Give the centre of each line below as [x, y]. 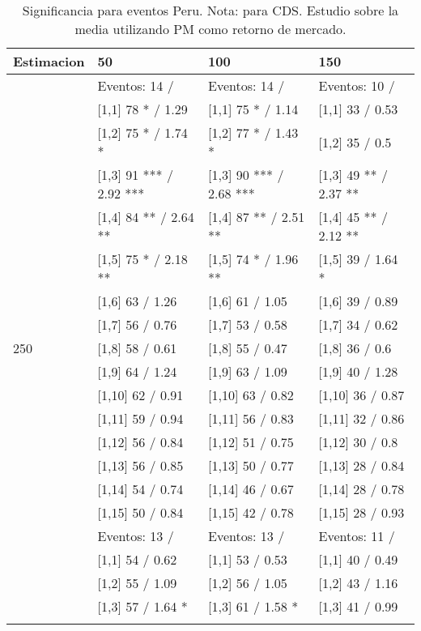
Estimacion [49, 61]
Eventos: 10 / [357, 85]
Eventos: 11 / [357, 536]
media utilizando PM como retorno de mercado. [210, 29]
